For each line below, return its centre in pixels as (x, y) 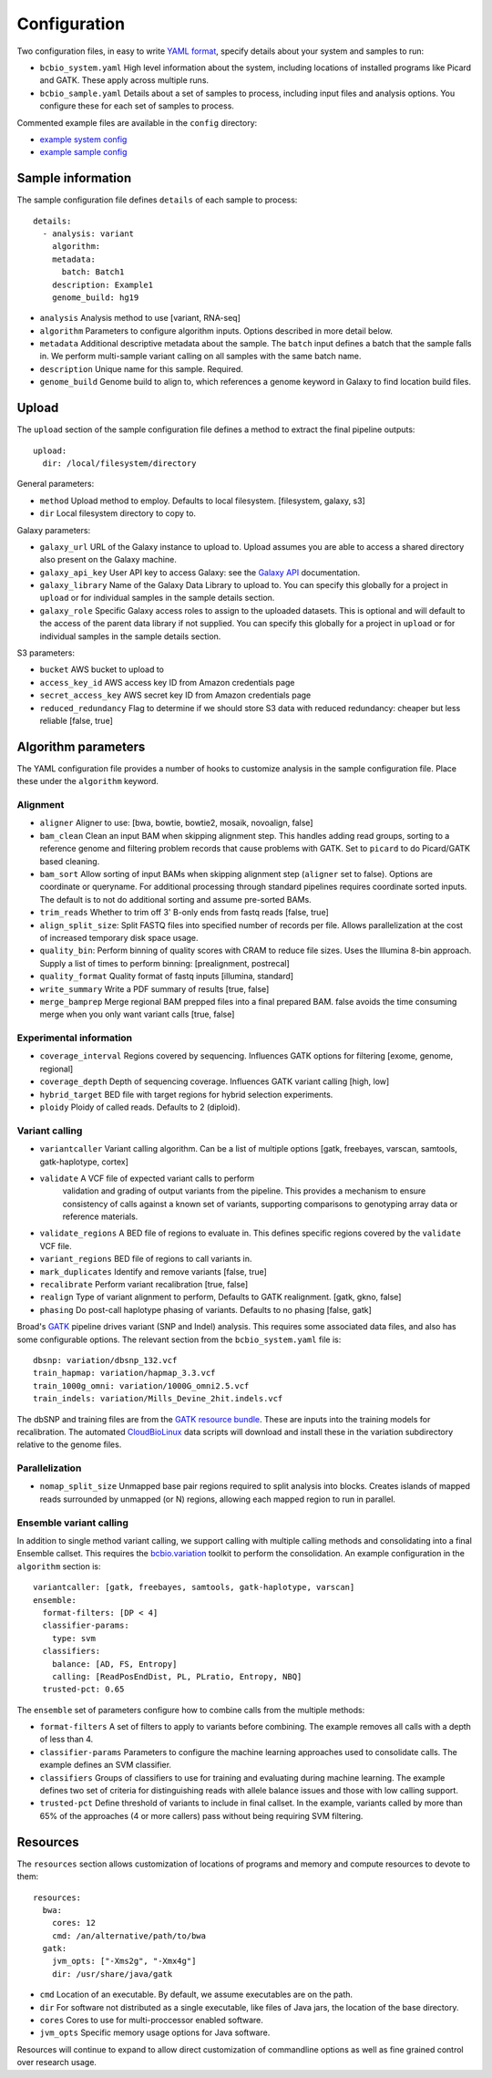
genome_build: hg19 (95, 297)
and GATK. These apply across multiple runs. (124, 80)
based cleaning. (70, 861)
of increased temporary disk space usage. (119, 937)
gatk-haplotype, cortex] (84, 1162)
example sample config (83, 152)
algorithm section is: (59, 1566)
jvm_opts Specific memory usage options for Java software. (155, 2032)
